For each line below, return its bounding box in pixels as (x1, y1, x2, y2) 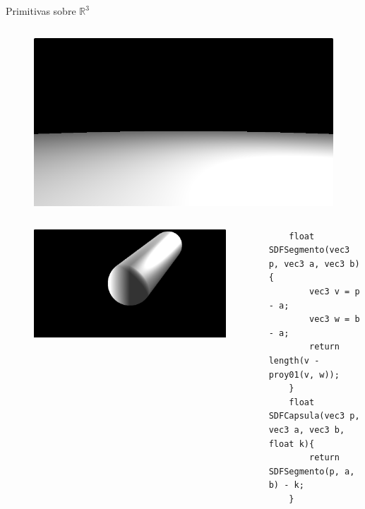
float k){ (268, 438, 315, 449)
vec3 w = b (309, 314, 360, 325)
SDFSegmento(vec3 (268, 245, 350, 256)
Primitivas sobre (6, 4, 76, 18)
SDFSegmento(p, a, (268, 466, 355, 477)
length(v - (268, 356, 320, 366)
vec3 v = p (309, 287, 360, 297)
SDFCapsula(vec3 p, (268, 411, 360, 421)
